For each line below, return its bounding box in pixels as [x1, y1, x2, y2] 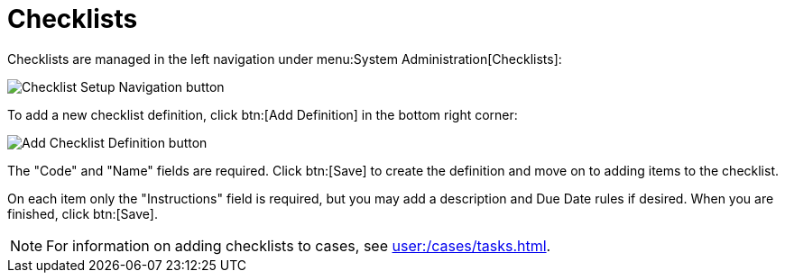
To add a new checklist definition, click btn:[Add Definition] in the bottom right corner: [7, 106, 518, 122]
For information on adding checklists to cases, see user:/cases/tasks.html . [46, 236, 551, 255]
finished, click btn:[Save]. [7, 205, 158, 221]
